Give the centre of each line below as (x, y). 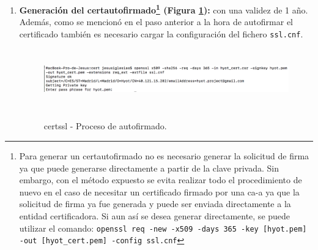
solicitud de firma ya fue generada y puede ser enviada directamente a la (155, 204)
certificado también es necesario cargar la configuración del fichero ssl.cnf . (161, 33)
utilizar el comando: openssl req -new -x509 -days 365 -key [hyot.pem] (163, 228)
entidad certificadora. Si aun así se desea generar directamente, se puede (155, 215)
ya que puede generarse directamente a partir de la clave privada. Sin (149, 168)
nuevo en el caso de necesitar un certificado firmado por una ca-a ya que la (159, 191)
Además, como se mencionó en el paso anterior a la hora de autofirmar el (156, 22)
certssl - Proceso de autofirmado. (105, 126)
